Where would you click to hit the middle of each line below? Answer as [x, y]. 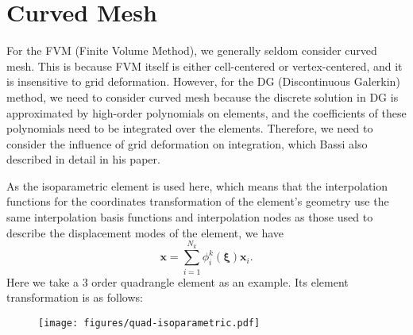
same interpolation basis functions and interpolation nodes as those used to [190, 217]
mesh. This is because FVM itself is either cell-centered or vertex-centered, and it [205, 65]
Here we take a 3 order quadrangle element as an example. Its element [178, 281]
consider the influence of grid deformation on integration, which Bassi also [187, 143]
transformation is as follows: [75, 297]
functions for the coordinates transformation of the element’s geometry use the [198, 201]
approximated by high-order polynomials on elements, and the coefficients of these [206, 112]
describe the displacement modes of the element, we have [145, 232]
